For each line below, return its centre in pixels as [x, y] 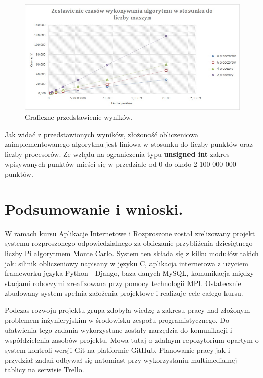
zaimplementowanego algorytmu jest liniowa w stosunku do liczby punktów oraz [129, 144]
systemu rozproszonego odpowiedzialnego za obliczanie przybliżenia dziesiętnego [129, 243]
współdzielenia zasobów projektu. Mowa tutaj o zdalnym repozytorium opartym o [132, 340]
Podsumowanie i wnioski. [94, 209]
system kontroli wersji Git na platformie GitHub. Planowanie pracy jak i [117, 350]
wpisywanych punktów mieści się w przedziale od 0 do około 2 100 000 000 [120, 164]
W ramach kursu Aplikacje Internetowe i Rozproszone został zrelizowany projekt [130, 233]
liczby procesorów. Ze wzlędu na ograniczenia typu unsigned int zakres [117, 154]
